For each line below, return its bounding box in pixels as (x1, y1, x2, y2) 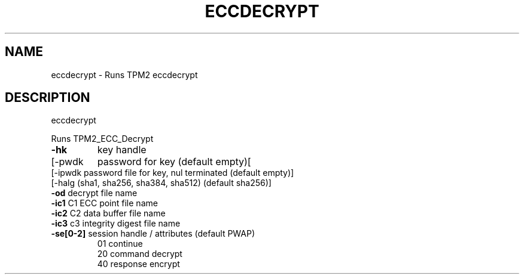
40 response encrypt (97, 259, 180, 269)
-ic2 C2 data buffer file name (51, 208, 166, 219)
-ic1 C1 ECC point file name (51, 198, 158, 209)
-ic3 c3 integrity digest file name (51, 218, 181, 229)
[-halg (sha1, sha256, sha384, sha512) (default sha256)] (51, 178, 272, 188)
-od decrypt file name (51, 188, 138, 199)
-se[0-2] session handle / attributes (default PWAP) (51, 228, 255, 239)
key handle (97, 144, 147, 156)
